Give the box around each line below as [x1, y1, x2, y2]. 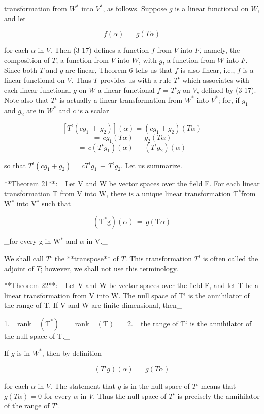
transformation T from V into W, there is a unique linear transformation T [4, 188, 239, 199]
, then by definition [42, 347, 102, 358]
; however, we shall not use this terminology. [40, 263, 178, 273]
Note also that [4, 94, 49, 105]
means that [201, 380, 236, 391]
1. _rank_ [4, 317, 37, 328]
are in [26, 105, 45, 115]
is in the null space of [123, 380, 190, 391]
